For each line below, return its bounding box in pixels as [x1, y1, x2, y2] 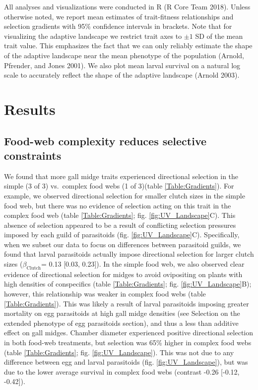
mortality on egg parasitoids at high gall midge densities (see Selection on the [4, 308, 240, 318]
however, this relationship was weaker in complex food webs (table [4, 289, 206, 299]
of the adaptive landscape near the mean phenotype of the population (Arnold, [4, 50, 244, 60]
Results [4, 98, 56, 119]
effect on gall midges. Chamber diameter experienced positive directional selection [4, 327, 254, 338]
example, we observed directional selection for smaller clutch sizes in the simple [4, 190, 245, 200]
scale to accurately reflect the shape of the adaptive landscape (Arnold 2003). [4, 70, 240, 80]
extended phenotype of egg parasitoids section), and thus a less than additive [4, 317, 239, 328]
